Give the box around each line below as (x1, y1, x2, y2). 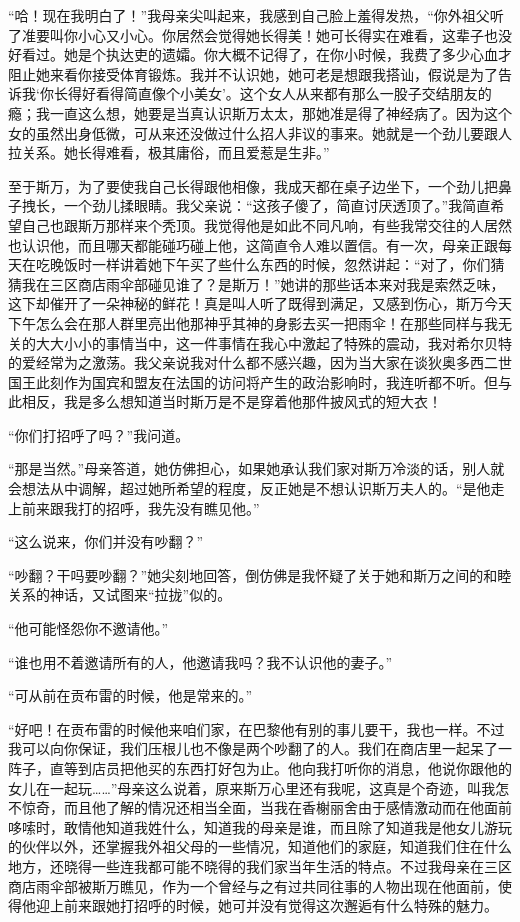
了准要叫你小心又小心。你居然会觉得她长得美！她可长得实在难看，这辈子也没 (8, 24, 512, 45)
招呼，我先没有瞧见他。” (105, 497, 260, 518)
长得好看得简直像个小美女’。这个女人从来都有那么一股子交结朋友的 (53, 83, 492, 104)
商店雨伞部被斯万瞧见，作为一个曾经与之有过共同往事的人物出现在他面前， (8, 875, 498, 896)
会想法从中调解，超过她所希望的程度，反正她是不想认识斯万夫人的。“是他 (8, 478, 491, 499)
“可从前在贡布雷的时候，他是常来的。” (8, 685, 253, 706)
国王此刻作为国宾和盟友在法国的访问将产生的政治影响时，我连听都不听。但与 (8, 371, 512, 392)
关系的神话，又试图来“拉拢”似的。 (8, 584, 232, 605)
